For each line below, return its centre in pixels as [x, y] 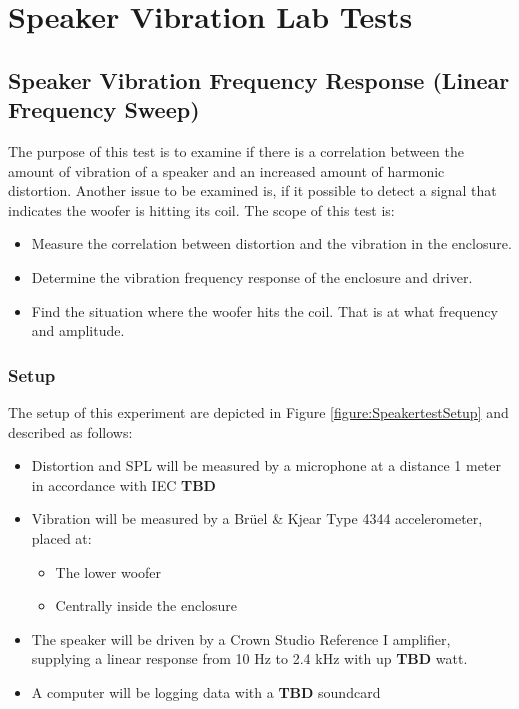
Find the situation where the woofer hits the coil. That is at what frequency [264, 310]
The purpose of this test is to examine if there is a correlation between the [236, 150]
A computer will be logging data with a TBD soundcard [206, 691]
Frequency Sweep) [104, 109]
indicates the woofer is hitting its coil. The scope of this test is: [201, 209]
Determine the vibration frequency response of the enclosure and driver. [252, 276]
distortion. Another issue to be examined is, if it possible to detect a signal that [252, 190]
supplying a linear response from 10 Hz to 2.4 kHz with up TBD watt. [249, 658]
